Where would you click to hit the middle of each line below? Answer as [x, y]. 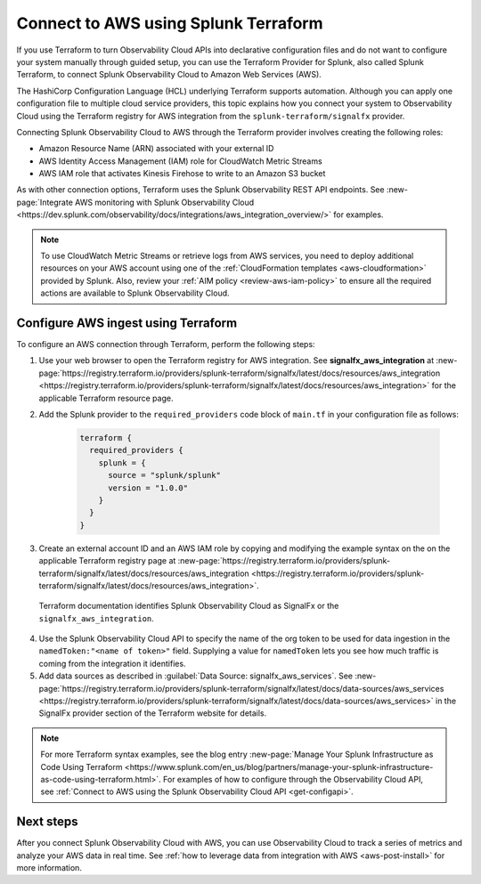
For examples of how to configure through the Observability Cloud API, [293, 779]
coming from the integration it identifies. [112, 663]
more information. [49, 868]
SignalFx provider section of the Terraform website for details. [153, 713]
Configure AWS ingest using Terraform [127, 323]
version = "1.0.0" [148, 488]
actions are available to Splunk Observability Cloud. [135, 293]
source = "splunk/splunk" [165, 475]
